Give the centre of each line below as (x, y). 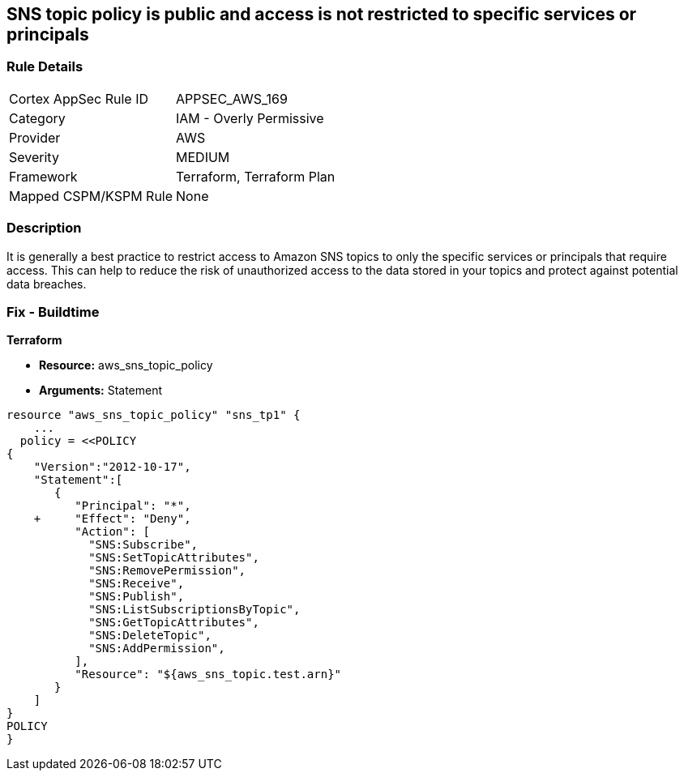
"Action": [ (113, 532)
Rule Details (45, 67)
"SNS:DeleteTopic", (150, 636)
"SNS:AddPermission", (157, 649)
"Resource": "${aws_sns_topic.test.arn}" (208, 675)
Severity (34, 157)
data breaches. (47, 284)
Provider (35, 137)
